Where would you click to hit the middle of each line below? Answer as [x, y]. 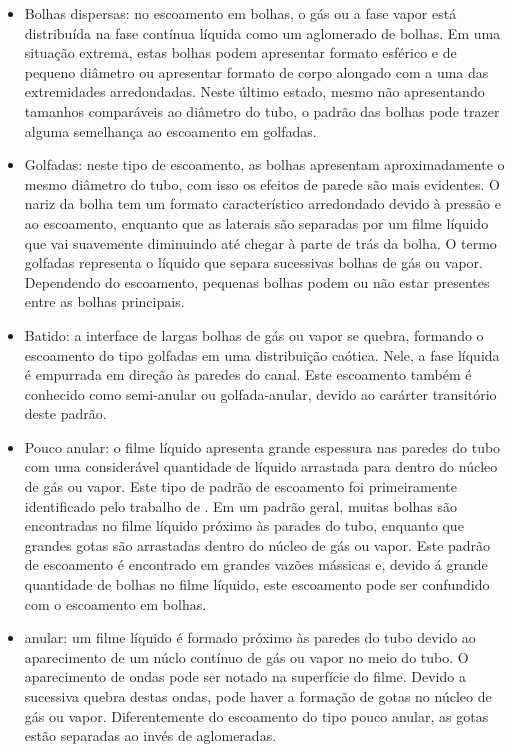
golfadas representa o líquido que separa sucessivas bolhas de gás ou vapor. [253, 262]
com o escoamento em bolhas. [115, 603]
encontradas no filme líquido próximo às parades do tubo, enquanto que [244, 525]
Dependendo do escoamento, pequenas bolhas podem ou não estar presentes [257, 281]
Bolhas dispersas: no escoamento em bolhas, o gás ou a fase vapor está [240, 13]
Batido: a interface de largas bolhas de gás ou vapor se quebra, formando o [254, 334]
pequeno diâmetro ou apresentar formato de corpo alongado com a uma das [256, 71]
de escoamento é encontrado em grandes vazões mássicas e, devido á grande [256, 564]
